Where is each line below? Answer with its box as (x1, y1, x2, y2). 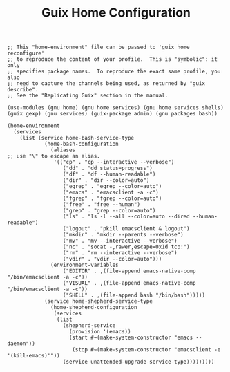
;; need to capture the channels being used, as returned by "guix (7, 80, 206, 87)
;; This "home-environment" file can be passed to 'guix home (7, 44, 190, 51)
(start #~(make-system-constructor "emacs (68, 334, 193, 342)
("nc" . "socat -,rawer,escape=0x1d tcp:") (62, 243, 190, 250)
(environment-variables (50, 261, 119, 269)
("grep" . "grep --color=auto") (62, 207, 156, 214)
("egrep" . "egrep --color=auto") (62, 183, 162, 190)
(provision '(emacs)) (68, 328, 131, 335)
